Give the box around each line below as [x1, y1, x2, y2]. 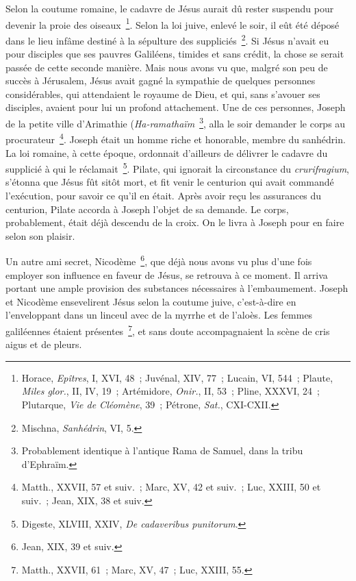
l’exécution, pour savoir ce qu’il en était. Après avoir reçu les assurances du [5, 188, 322, 202]
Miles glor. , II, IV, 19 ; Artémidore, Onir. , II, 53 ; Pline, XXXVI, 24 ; [21, 384, 320, 398]
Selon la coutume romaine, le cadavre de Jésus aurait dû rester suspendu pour [5, 1, 334, 15]
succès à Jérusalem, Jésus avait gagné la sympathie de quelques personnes [5, 73, 316, 88]
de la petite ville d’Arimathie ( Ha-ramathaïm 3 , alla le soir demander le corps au [5, 114, 346, 130]
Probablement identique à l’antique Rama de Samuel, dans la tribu [21, 443, 303, 458]
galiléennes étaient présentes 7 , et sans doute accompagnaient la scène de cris [5, 322, 330, 338]
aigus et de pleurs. [5, 337, 82, 351]
